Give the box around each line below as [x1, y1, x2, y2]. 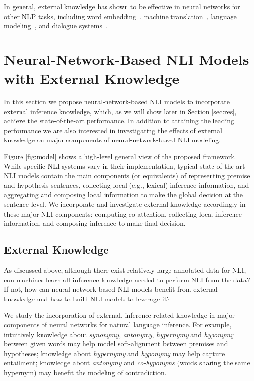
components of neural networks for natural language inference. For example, [4, 319, 232, 329]
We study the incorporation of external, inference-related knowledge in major [4, 310, 235, 320]
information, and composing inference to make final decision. [4, 218, 186, 228]
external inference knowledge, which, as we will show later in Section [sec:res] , [4, 106, 237, 116]
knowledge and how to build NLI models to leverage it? [4, 293, 170, 303]
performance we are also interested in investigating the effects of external [4, 125, 222, 135]
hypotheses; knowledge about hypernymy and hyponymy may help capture [4, 348, 225, 358]
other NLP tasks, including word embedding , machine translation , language [4, 11, 237, 21]
